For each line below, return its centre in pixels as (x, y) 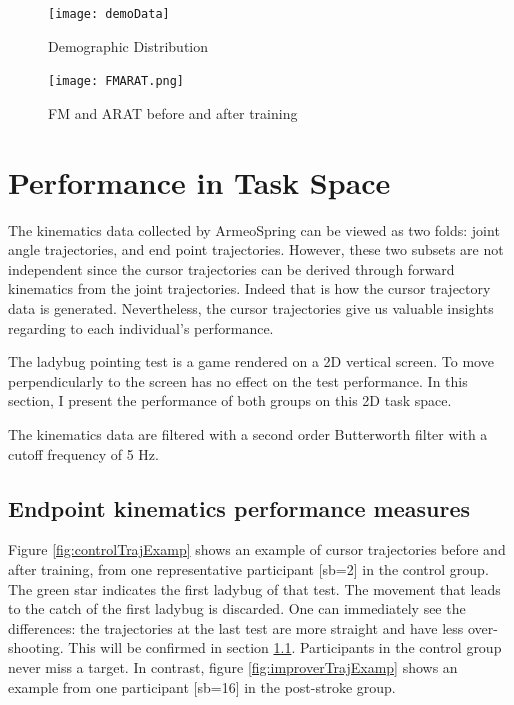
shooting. (36, 647)
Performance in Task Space (199, 181)
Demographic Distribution (128, 45)
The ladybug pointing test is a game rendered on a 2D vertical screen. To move (251, 361)
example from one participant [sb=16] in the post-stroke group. (202, 686)
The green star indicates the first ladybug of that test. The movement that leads (254, 588)
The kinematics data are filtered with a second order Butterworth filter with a (248, 433)
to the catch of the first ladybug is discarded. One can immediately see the (237, 608)
